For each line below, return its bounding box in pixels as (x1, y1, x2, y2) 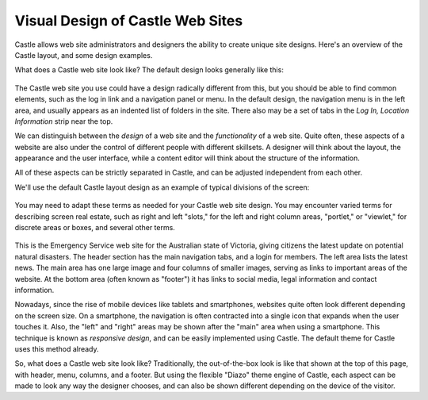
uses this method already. (14, 344, 99, 353)
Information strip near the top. (14, 116, 113, 126)
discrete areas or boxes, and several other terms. (14, 223, 176, 233)
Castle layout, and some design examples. (14, 50, 153, 60)
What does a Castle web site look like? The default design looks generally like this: (14, 65, 285, 75)
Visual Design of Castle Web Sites (14, 12, 243, 29)
